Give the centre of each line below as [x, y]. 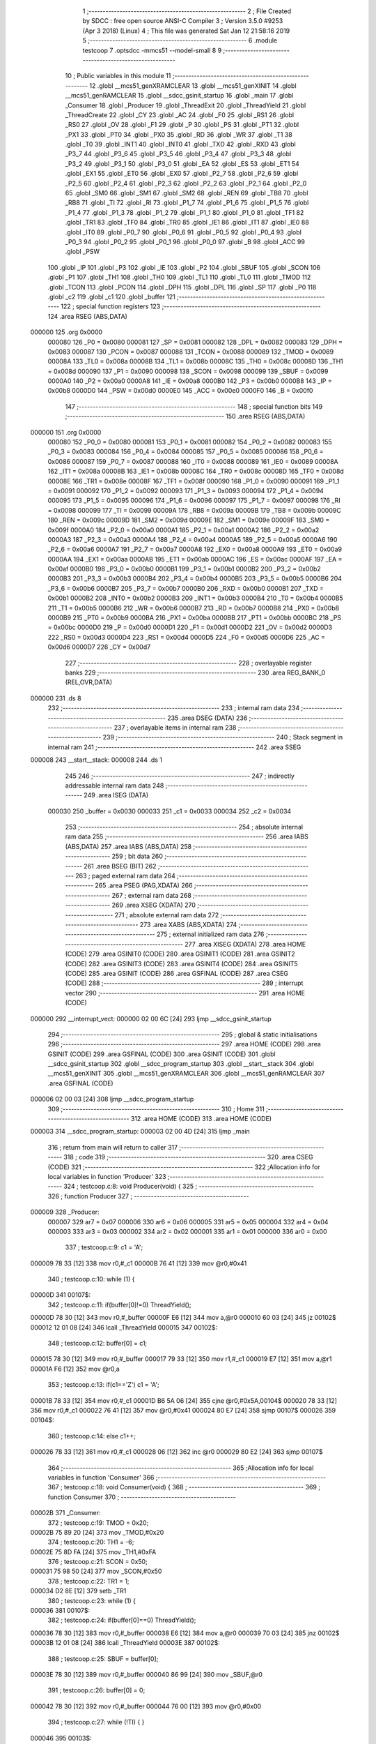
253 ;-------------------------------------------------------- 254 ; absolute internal [184, 827]
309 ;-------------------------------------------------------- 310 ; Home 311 [156, 1108]
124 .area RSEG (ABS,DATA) [88, 316]
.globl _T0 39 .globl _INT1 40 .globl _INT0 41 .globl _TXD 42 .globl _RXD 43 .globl [180, 144]
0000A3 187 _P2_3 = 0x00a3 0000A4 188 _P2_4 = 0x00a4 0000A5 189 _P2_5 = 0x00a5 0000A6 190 [193, 539]
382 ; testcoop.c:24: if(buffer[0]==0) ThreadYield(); [122, 1620]
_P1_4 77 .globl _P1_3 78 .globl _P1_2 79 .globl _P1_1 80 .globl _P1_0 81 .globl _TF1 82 [185, 212]
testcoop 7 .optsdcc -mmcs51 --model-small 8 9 [152, 50]
